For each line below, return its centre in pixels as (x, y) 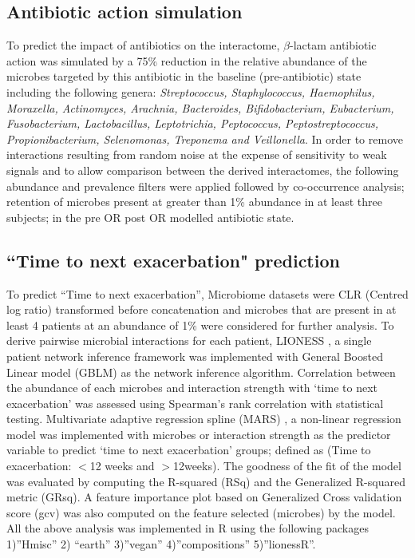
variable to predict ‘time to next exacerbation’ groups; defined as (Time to (189, 450)
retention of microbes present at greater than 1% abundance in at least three (195, 202)
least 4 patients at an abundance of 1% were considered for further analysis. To (200, 325)
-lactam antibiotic (333, 45)
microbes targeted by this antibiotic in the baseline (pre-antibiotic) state (184, 76)
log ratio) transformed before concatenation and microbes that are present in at (202, 309)
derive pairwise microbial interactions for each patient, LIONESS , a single (189, 340)
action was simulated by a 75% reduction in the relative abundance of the (187, 60)
